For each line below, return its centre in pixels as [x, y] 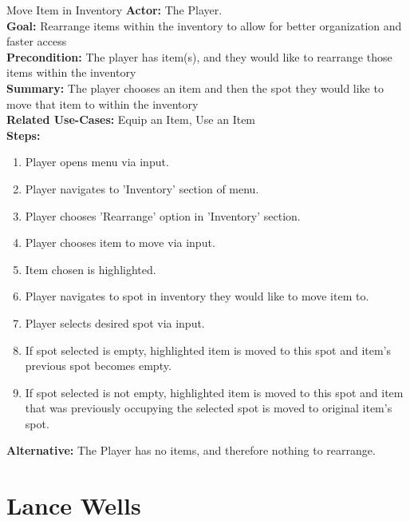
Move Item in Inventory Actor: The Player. [114, 10]
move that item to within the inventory [102, 103]
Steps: [24, 135]
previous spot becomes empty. [98, 366]
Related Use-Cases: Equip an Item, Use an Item [131, 119]
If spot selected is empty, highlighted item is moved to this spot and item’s [208, 350]
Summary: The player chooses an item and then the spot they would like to [195, 87]
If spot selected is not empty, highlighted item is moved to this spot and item [214, 392]
